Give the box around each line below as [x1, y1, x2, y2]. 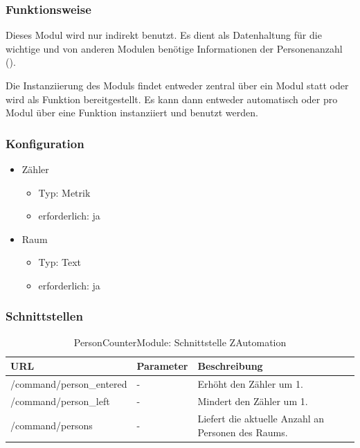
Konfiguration [6, 134, 84, 152]
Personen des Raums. [197, 424, 288, 439]
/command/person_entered [10, 377, 127, 391]
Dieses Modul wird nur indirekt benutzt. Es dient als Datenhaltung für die [6, 28, 322, 42]
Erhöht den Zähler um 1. [197, 377, 303, 391]
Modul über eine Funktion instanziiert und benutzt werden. [6, 105, 258, 120]
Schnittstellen [6, 307, 83, 325]
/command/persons [10, 418, 93, 432]
